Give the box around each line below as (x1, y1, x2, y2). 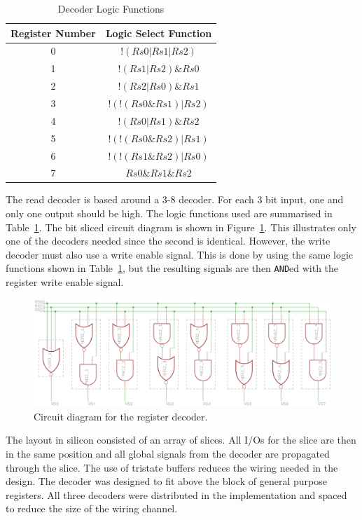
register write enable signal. (6, 275, 124, 289)
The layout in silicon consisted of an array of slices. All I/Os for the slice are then (6, 432, 356, 447)
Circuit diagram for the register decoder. (34, 409, 208, 423)
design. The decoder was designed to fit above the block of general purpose (6, 474, 327, 488)
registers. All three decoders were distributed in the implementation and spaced (6, 487, 347, 502)
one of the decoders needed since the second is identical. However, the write (6, 233, 330, 248)
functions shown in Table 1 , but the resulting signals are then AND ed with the (6, 261, 339, 275)
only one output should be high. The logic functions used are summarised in (6, 206, 333, 221)
